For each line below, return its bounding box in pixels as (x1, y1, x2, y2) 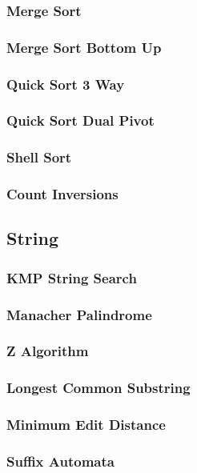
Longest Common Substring (6, 378, 191, 398)
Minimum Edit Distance (6, 415, 166, 435)
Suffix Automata (6, 451, 115, 471)
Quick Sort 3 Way (6, 74, 125, 94)
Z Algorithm (6, 341, 89, 361)
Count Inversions (6, 184, 119, 204)
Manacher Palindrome (6, 304, 152, 324)
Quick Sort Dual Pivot (6, 110, 155, 130)
